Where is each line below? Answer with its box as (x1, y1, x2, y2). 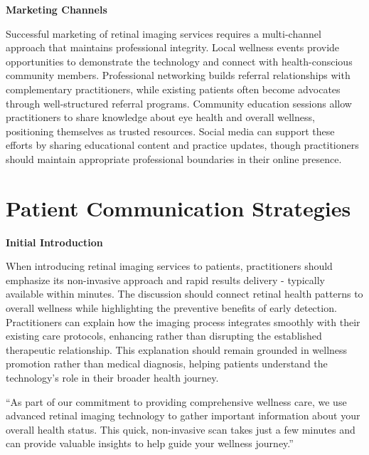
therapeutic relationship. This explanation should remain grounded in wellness (6, 342, 348, 357)
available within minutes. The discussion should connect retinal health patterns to (6, 286, 363, 301)
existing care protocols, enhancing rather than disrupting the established (6, 328, 322, 343)
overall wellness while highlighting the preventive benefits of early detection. (6, 300, 337, 315)
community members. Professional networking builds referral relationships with (6, 68, 351, 83)
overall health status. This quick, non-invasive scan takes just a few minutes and (6, 422, 355, 436)
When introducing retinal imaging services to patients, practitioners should (6, 258, 333, 273)
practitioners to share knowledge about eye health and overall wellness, (6, 110, 315, 125)
